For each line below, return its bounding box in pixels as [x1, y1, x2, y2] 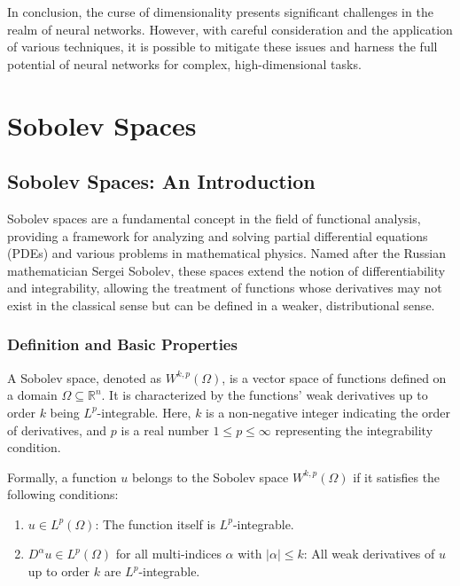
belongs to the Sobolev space [131, 467, 289, 486]
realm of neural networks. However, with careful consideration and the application [7, 20, 453, 38]
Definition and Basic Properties [7, 333, 238, 356]
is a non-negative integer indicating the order [206, 402, 451, 421]
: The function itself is [95, 514, 215, 533]
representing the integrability [275, 420, 433, 439]
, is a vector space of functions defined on [222, 368, 447, 387]
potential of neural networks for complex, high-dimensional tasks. [7, 54, 362, 73]
